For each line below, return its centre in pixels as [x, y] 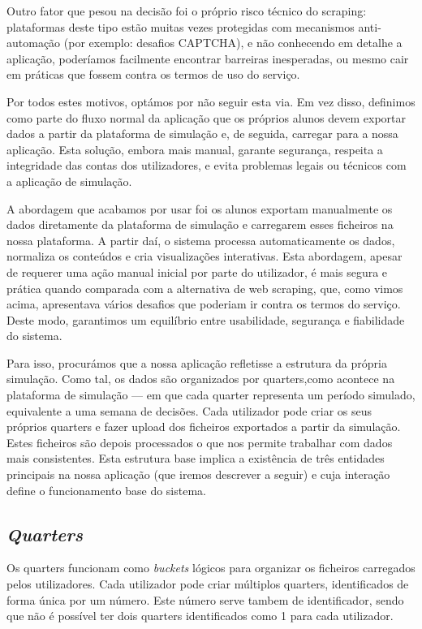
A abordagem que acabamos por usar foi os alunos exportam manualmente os [200, 208]
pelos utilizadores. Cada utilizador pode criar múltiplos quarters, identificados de [208, 584]
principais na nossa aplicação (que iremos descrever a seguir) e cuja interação [198, 474]
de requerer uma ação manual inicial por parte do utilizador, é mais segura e [197, 271]
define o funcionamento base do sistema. [106, 490]
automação [34, 43]
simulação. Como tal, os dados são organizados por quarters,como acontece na [201, 379]
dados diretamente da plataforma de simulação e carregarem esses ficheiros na [200, 224]
